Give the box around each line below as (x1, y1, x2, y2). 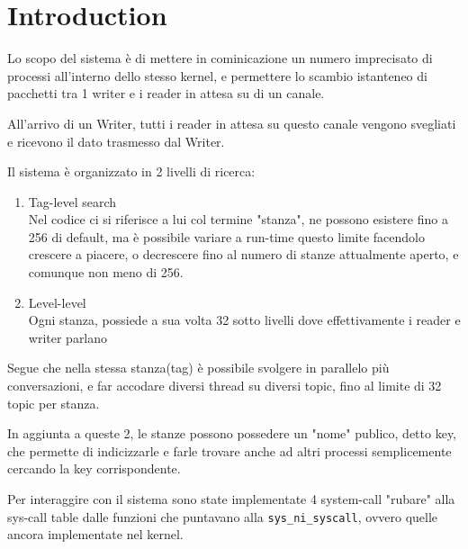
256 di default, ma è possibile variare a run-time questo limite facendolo (28, 227, 425, 246)
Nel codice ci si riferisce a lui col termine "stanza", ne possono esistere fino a (28, 210, 448, 229)
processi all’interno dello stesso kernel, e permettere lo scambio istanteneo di (7, 66, 427, 85)
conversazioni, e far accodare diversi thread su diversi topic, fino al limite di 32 (7, 376, 442, 395)
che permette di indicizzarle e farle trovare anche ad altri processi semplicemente (7, 441, 452, 460)
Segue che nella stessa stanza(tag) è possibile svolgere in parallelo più (7, 358, 390, 377)
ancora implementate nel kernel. (7, 525, 184, 544)
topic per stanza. (7, 393, 100, 412)
